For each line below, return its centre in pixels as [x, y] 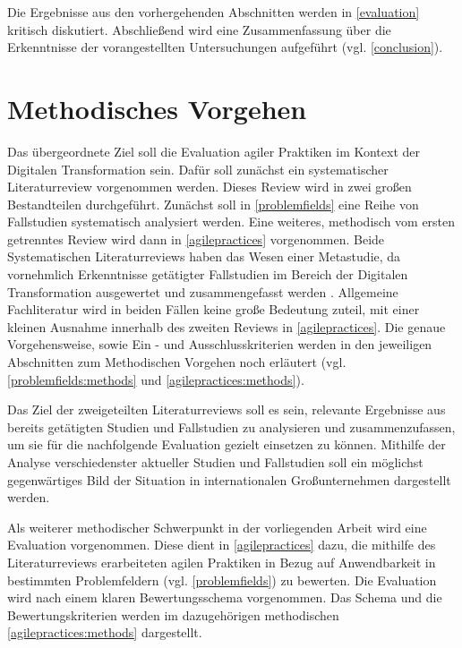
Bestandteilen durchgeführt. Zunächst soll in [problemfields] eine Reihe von [213, 204]
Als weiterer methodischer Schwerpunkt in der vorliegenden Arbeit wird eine [217, 527]
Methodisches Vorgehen [157, 108]
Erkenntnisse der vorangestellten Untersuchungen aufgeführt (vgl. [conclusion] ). [225, 47]
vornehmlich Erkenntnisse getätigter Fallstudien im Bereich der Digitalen [208, 274]
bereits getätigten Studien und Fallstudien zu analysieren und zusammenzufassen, [231, 426]
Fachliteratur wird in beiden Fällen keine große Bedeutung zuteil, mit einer [214, 309]
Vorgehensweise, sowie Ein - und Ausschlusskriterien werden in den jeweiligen [220, 344]
